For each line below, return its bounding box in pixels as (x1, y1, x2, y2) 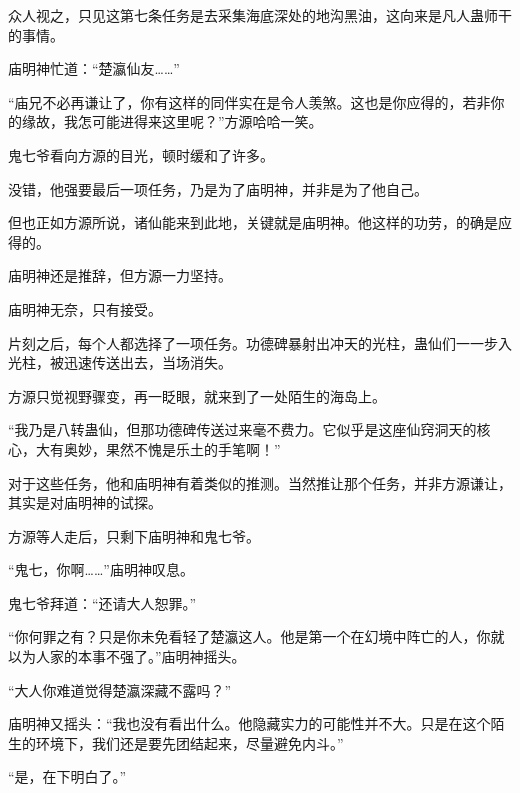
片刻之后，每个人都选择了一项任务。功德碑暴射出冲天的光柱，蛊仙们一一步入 (8, 332, 512, 353)
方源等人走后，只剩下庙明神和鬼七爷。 (8, 525, 260, 546)
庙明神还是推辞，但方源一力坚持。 (8, 265, 232, 286)
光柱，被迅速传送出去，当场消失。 (8, 352, 232, 373)
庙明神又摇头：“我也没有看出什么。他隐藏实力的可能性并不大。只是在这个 (8, 713, 491, 734)
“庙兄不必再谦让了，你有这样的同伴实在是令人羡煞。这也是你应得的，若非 (8, 91, 491, 112)
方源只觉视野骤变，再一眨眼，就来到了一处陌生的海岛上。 (8, 385, 386, 406)
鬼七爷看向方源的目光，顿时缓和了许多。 (8, 144, 274, 165)
